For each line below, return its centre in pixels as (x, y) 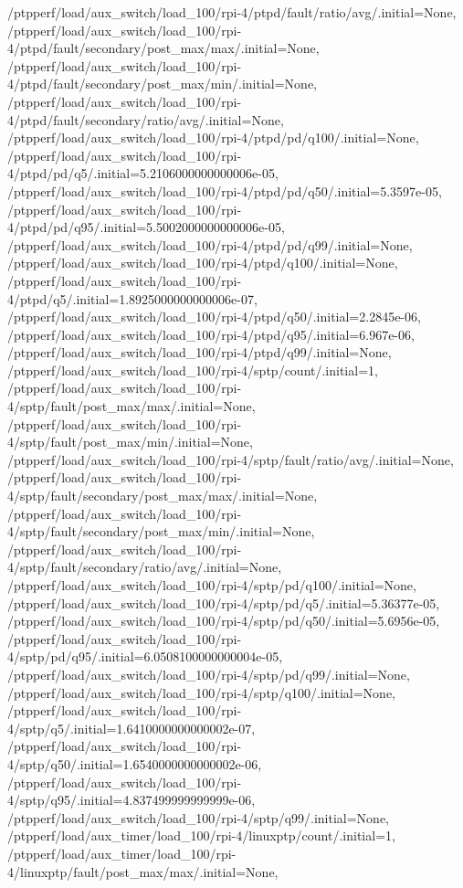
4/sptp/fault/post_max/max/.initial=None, (132, 406)
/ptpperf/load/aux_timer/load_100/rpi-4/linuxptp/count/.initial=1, (201, 835)
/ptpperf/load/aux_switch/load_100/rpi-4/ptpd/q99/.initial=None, (200, 352)
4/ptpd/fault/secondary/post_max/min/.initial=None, (162, 84)
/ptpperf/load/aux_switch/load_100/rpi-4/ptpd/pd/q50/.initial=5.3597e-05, (225, 190)
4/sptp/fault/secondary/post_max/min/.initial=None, (161, 531)
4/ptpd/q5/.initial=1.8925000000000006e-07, (132, 298)
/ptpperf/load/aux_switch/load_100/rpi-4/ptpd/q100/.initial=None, (203, 263)
